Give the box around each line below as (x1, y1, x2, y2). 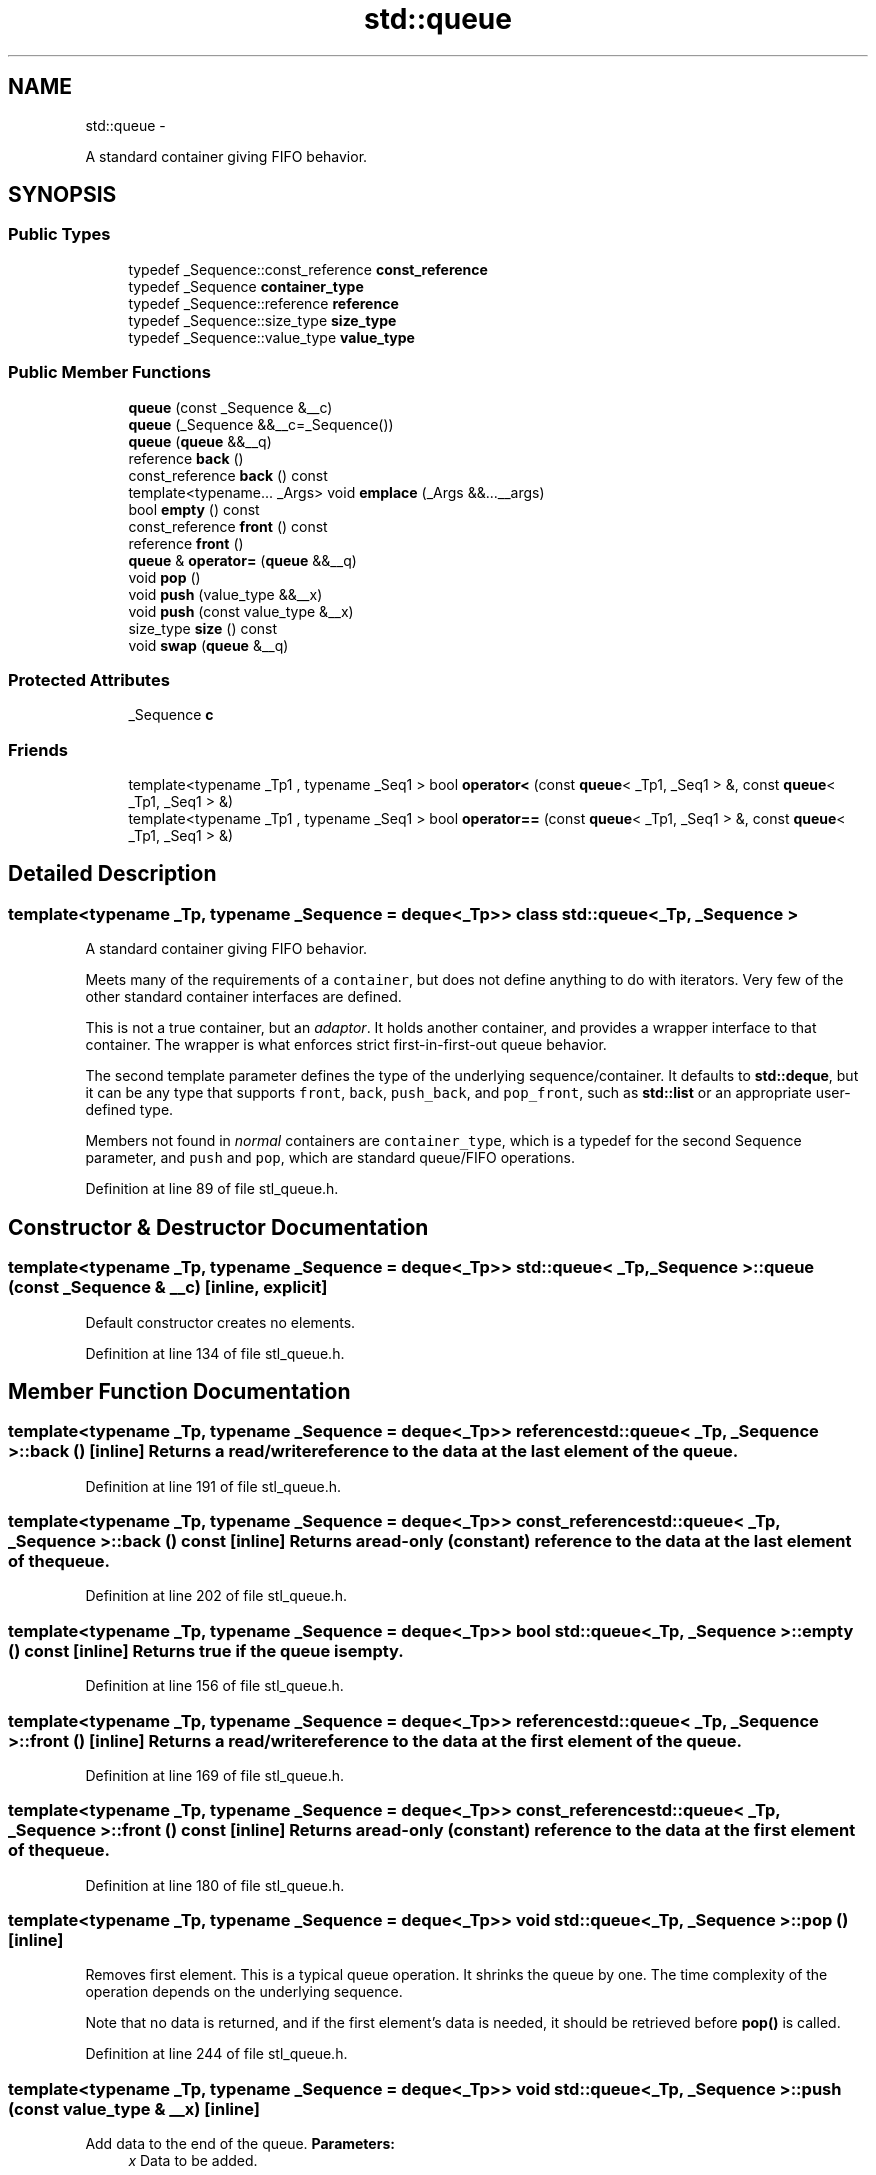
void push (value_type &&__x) (128, 585, 323, 603)
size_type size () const (128, 619, 278, 637)
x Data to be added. (128, 2152, 258, 2170)
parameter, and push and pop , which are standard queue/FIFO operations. (85, 1149, 575, 1167)
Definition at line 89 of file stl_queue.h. (85, 1180, 339, 1198)
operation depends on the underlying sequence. (85, 1983, 403, 2001)
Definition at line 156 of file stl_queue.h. (85, 1677, 344, 1695)
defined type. (85, 1101, 174, 1119)
